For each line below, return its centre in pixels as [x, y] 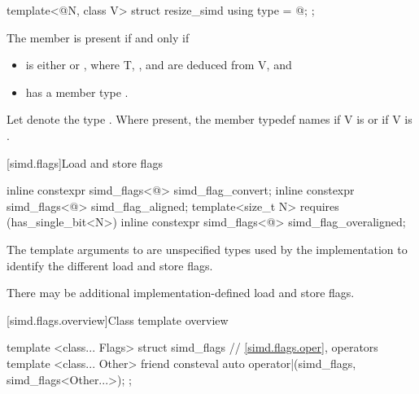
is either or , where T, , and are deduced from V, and [159, 65]
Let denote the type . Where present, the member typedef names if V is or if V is [209, 119]
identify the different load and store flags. [110, 265]
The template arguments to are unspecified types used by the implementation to [207, 249]
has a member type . [77, 92]
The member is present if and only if [98, 37]
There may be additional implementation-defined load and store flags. [181, 293]
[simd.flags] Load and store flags [85, 162]
